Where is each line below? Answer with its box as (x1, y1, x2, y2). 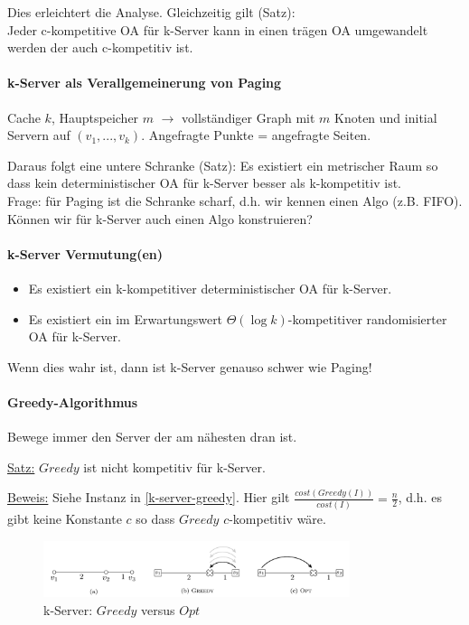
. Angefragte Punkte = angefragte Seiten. (141, 126, 371, 145)
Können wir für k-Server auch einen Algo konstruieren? (7, 209, 313, 228)
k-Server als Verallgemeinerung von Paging (7, 73, 282, 92)
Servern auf (7, 126, 70, 145)
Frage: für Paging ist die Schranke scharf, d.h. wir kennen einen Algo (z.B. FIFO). (7, 191, 463, 210)
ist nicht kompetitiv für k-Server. (83, 457, 266, 476)
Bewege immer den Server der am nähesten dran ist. (7, 427, 297, 446)
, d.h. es (398, 488, 442, 507)
